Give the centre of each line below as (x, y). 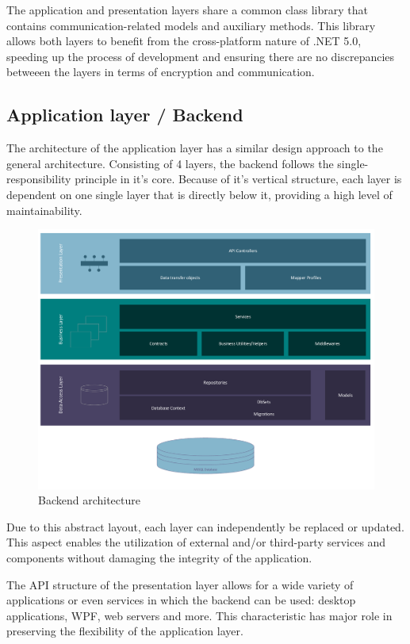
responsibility (39, 179)
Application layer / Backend (125, 115)
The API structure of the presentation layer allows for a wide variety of (180, 584)
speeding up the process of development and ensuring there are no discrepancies (201, 56)
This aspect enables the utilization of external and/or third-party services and (196, 542)
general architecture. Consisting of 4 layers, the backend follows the (170, 163)
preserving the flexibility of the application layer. (125, 631)
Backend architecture (89, 500)
